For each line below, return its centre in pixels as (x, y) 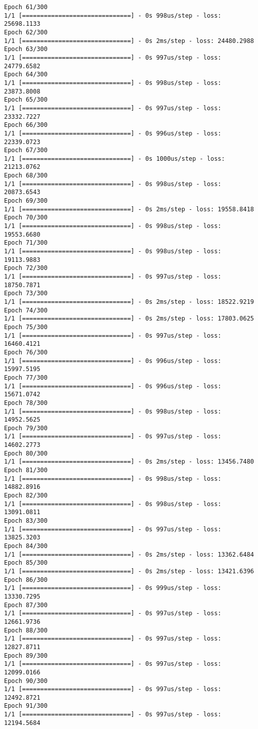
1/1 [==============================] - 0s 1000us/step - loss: (115, 158)
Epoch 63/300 (26, 49)
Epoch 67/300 (26, 150)
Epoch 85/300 (26, 563)
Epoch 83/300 (26, 521)
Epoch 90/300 (26, 681)
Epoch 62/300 (26, 32)
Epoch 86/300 (26, 580)
